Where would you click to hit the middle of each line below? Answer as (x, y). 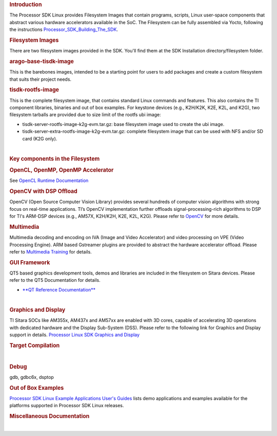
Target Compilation (35, 346)
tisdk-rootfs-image (34, 90)
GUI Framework (30, 262)
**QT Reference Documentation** (59, 289)
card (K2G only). (40, 138)
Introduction (26, 4)
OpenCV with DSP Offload (44, 191)
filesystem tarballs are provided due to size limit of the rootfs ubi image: (85, 115)
